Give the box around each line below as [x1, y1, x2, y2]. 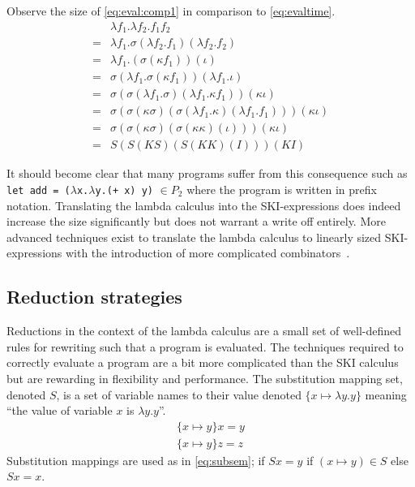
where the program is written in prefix [186, 180, 377, 197]
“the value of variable [6, 402, 113, 419]
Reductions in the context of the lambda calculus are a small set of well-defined [6, 322, 402, 339]
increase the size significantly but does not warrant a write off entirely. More [6, 213, 386, 230]
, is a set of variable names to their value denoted [56, 386, 302, 403]
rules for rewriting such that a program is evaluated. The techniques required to [6, 338, 404, 355]
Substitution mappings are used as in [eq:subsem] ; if [6, 451, 265, 468]
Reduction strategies [6, 284, 182, 309]
